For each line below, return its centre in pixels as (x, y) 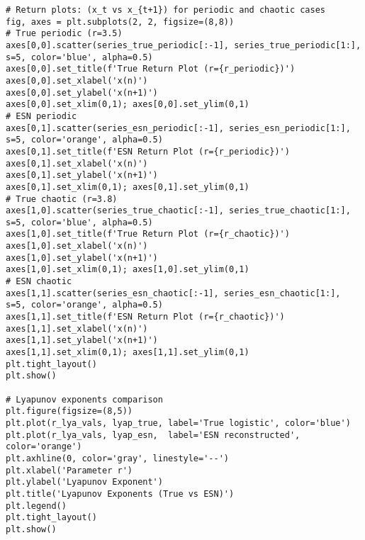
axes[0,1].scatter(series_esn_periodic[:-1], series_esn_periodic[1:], (178, 128)
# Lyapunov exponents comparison (84, 399)
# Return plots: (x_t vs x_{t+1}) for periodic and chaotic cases (166, 10)
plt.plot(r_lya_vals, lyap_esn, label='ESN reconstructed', (153, 435)
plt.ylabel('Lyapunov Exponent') (84, 482)
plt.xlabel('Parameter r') (69, 470)
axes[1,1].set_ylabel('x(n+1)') (82, 341)
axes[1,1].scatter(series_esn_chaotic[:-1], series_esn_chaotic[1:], (173, 293)
